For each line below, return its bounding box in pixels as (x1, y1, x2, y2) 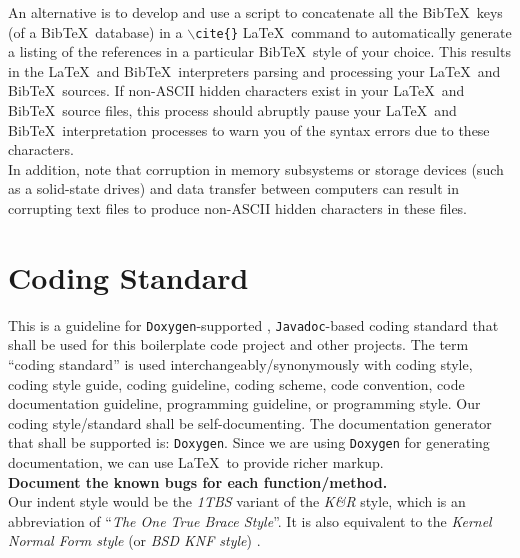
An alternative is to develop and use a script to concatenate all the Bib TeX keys (8, 2, 503, 22)
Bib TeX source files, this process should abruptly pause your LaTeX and (8, 100, 457, 121)
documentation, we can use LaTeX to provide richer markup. (8, 452, 384, 472)
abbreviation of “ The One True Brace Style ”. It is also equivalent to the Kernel (8, 510, 492, 531)
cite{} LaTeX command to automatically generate (195, 21, 512, 42)
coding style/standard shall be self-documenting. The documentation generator (8, 412, 492, 433)
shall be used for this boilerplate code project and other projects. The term (8, 334, 469, 355)
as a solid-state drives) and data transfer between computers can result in (8, 178, 460, 199)
